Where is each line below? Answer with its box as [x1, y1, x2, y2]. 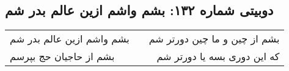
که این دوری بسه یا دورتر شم [156, 49, 280, 64]
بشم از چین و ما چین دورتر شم [148, 32, 280, 46]
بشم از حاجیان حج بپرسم [10, 49, 115, 64]
